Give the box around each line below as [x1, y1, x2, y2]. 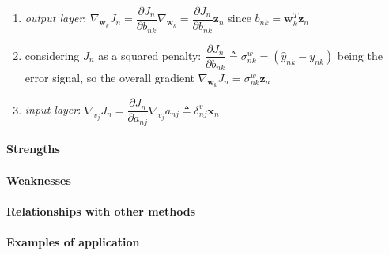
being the [337, 47, 383, 63]
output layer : [25, 9, 87, 26]
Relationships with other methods [6, 202, 195, 219]
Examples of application [6, 233, 140, 249]
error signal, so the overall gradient [25, 69, 195, 86]
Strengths [6, 141, 60, 157]
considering [25, 47, 80, 63]
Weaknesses [6, 171, 71, 188]
